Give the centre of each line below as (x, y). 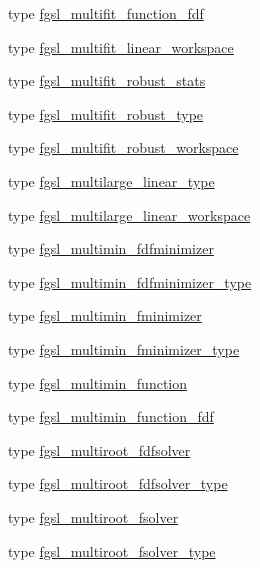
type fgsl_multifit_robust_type (106, 113)
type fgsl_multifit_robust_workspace (123, 147)
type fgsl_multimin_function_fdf (111, 416)
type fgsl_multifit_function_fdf (106, 13)
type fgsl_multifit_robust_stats (107, 80)
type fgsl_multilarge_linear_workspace (129, 214)
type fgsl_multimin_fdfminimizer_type (130, 281)
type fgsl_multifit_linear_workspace (121, 46)
